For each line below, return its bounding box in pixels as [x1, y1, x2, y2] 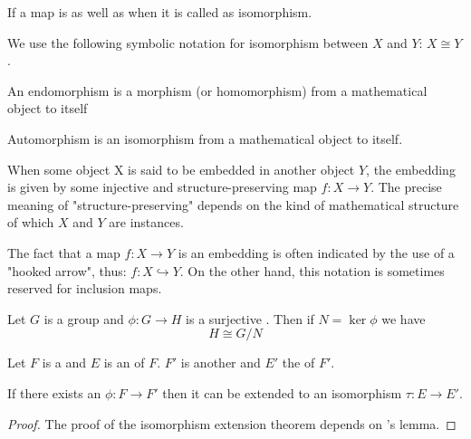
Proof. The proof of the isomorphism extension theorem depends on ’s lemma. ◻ [7, 414, 457, 433]
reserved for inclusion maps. [7, 279, 162, 298]
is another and [180, 353, 261, 372]
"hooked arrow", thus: [7, 261, 127, 280]
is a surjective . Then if [186, 309, 314, 328]
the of [282, 353, 315, 372]
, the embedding [366, 159, 456, 178]
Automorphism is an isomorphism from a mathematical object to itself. [7, 129, 403, 148]
